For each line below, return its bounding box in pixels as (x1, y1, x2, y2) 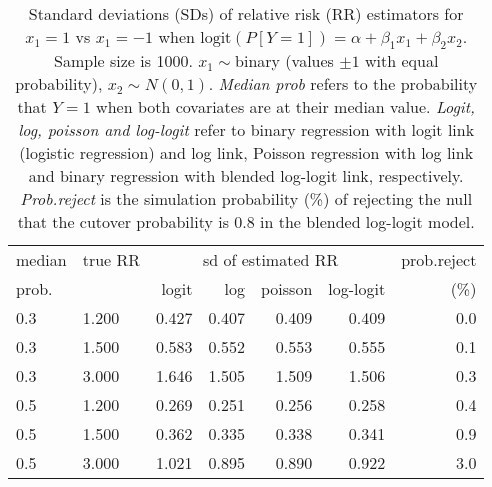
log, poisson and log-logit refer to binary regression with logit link (18, 118, 475, 142)
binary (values (235, 49, 334, 73)
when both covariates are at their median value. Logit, (96, 95, 475, 119)
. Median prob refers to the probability (208, 72, 478, 96)
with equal (365, 49, 439, 73)
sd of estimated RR (203, 248, 339, 272)
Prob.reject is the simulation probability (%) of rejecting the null (20, 187, 473, 211)
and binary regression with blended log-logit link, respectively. (28, 164, 464, 188)
